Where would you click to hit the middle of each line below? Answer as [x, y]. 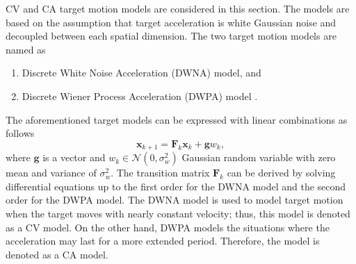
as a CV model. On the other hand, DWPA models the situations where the [168, 227]
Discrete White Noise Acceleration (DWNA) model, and [141, 73]
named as [26, 49]
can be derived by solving [281, 173]
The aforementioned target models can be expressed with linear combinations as [177, 119]
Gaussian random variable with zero [259, 157]
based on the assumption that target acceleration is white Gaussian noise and [171, 22]
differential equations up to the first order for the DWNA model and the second [176, 186]
